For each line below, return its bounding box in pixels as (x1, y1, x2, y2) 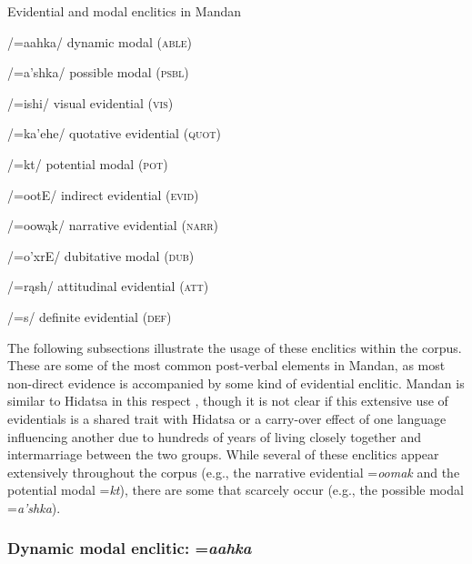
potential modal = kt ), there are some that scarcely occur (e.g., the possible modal (7, 480, 464, 499)
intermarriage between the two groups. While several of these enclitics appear (7, 445, 439, 464)
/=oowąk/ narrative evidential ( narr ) (7, 216, 219, 235)
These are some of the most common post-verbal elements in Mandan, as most (7, 356, 446, 375)
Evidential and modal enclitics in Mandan (7, 2, 241, 20)
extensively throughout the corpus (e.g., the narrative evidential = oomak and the (7, 462, 460, 481)
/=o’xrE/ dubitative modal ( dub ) (7, 246, 195, 265)
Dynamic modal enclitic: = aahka (7, 537, 252, 559)
